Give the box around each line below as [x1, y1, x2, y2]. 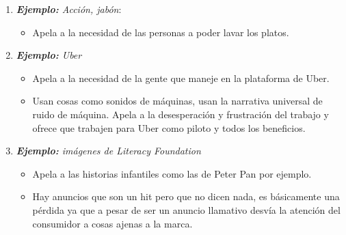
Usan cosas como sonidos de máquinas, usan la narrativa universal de [32, 94, 323, 108]
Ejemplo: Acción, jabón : [16, 2, 122, 16]
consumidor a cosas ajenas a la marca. [32, 216, 193, 230]
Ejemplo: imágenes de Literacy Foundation [16, 143, 201, 158]
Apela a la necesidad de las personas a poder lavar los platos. [32, 25, 289, 39]
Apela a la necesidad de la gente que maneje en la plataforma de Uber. [32, 70, 330, 85]
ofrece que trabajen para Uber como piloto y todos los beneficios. [32, 120, 306, 135]
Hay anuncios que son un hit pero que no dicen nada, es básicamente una [32, 189, 340, 204]
